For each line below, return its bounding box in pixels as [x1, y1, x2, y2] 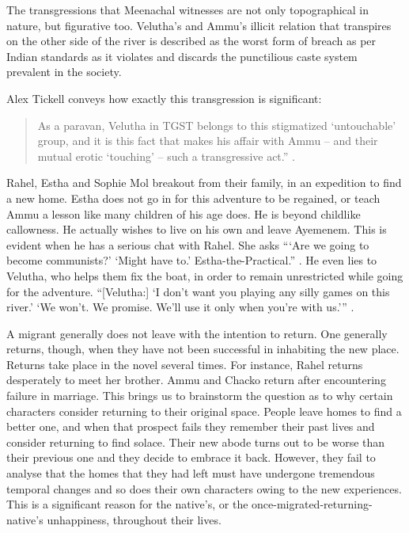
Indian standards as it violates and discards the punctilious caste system [6, 48, 358, 64]
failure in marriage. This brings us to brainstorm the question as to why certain [6, 387, 393, 404]
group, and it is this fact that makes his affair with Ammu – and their [37, 132, 378, 149]
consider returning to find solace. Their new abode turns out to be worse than [6, 433, 385, 450]
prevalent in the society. [6, 63, 122, 80]
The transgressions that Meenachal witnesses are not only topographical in [6, 2, 369, 17]
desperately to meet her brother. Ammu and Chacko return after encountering [6, 371, 386, 388]
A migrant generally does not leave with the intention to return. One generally [6, 325, 388, 341]
